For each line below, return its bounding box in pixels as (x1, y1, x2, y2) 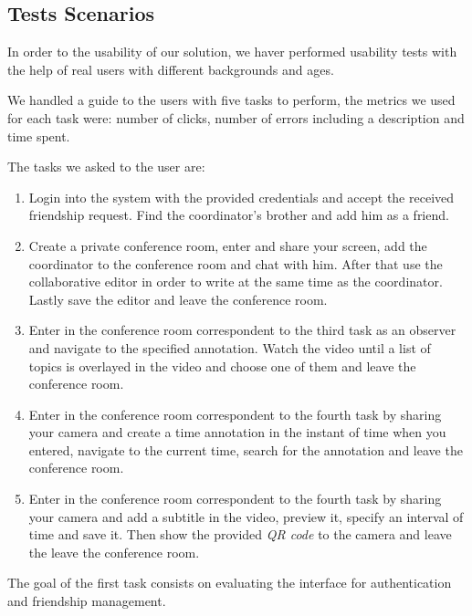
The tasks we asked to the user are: (7, 157, 205, 176)
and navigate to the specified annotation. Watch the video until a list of (28, 338, 431, 357)
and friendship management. (7, 591, 166, 611)
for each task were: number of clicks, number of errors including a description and (7, 108, 465, 127)
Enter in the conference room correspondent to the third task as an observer (28, 320, 456, 339)
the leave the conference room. (28, 542, 200, 561)
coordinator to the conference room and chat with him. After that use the (28, 254, 443, 273)
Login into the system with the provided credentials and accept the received (28, 187, 455, 206)
